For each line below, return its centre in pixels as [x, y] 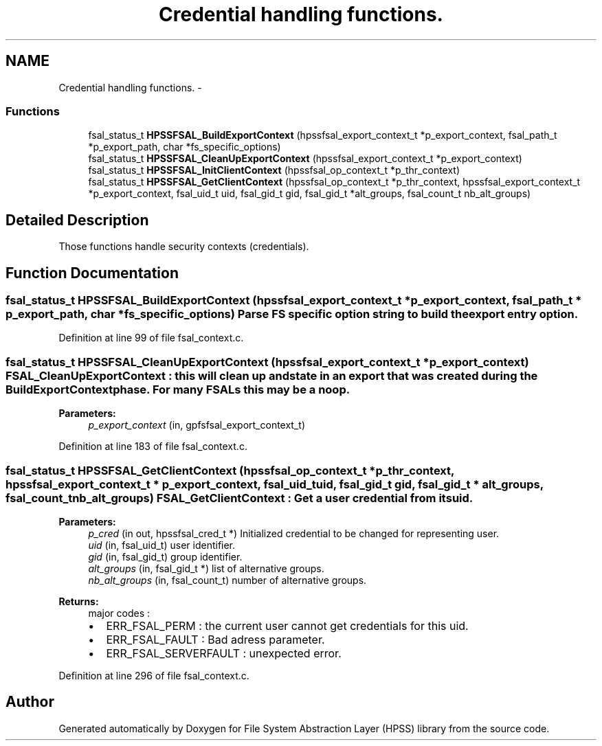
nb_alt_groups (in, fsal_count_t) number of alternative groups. [227, 580]
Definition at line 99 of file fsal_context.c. [151, 338]
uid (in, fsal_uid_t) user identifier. [162, 545]
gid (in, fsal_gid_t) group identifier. [165, 556]
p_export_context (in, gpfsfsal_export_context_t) [197, 425]
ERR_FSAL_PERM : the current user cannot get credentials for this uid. [287, 625]
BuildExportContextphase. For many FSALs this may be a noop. [178, 389]
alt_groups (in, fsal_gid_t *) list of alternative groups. [206, 568]
